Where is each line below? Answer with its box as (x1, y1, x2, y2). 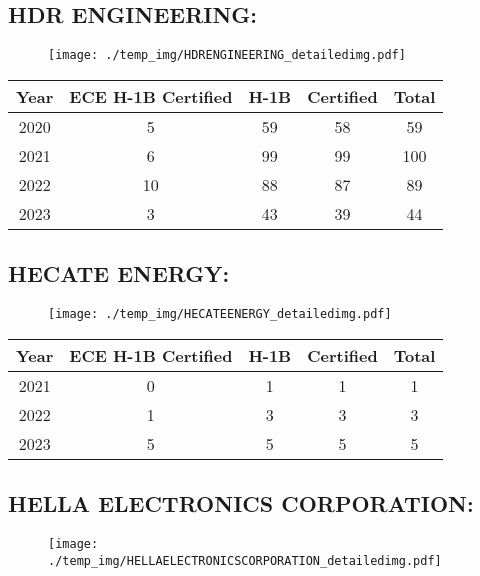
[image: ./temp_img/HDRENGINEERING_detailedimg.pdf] (48, 48, 406, 63)
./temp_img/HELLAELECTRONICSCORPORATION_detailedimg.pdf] (48, 553, 442, 568)
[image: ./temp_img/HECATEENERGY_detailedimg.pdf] (48, 307, 392, 322)
